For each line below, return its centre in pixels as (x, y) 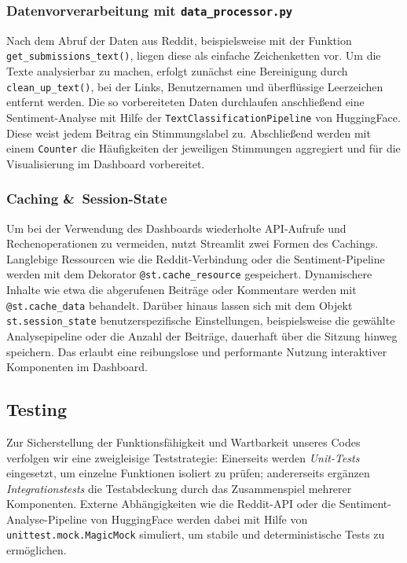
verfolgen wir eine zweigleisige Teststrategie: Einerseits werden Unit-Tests (183, 457)
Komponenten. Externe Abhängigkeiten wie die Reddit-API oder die (171, 504)
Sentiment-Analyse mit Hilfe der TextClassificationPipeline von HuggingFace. (203, 117)
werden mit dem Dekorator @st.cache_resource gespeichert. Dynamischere (189, 274)
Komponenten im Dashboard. (77, 367)
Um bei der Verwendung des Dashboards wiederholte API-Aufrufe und (176, 228)
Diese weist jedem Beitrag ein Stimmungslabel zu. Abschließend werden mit (189, 132)
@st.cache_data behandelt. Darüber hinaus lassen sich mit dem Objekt (180, 305)
